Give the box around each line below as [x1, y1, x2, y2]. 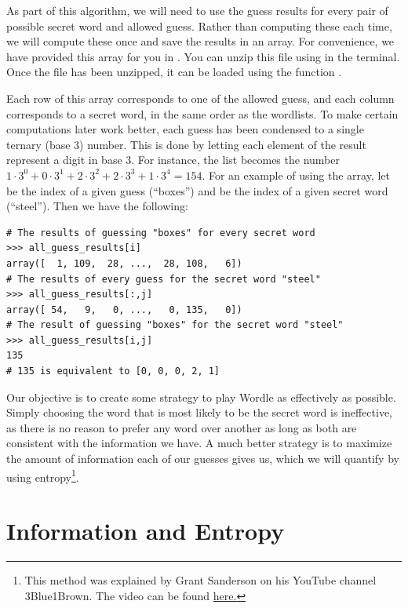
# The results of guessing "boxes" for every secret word [6, 227, 315, 238]
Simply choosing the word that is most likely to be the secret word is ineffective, [6, 404, 393, 421]
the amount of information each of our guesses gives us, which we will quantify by [6, 450, 399, 467]
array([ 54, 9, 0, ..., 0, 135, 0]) [6, 304, 242, 315]
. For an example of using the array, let [202, 166, 390, 183]
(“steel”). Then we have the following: [6, 198, 188, 214]
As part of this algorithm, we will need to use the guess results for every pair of [6, 2, 388, 18]
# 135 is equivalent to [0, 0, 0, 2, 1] [6, 366, 220, 377]
